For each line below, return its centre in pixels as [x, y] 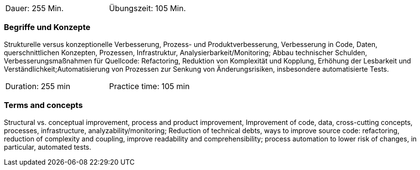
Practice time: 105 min [149, 86]
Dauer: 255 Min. [35, 8]
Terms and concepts [43, 105]
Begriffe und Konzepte [47, 27]
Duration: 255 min [38, 86]
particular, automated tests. [48, 147]
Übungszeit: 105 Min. [148, 8]
